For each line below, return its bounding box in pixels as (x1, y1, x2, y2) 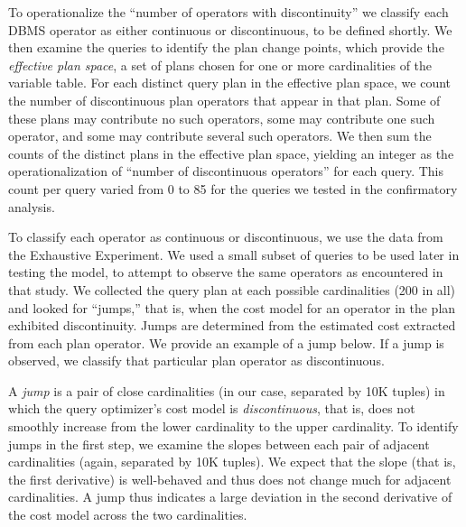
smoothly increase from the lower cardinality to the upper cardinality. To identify (8, 417, 459, 436)
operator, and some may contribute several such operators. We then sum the (8, 126, 432, 145)
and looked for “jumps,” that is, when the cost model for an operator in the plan (8, 298, 456, 317)
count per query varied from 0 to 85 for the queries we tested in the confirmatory (8, 179, 458, 198)
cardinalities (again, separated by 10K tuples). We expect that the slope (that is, (8, 452, 456, 471)
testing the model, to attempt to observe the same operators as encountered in (8, 263, 443, 282)
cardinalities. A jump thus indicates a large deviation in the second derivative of (8, 487, 452, 506)
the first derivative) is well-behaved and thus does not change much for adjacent (8, 469, 452, 488)
